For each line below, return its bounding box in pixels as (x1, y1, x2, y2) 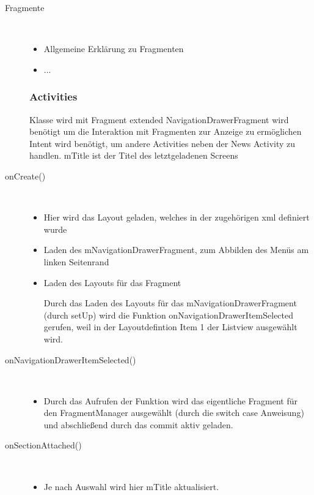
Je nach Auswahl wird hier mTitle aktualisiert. (43, 480, 219, 493)
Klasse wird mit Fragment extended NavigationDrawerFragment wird (29, 113, 289, 126)
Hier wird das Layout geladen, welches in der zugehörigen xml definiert (43, 211, 310, 224)
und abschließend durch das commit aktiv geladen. (43, 418, 233, 431)
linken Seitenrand (43, 255, 109, 268)
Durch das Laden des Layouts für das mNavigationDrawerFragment (43, 297, 297, 309)
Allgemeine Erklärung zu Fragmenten (43, 42, 184, 55)
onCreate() (5, 169, 46, 182)
